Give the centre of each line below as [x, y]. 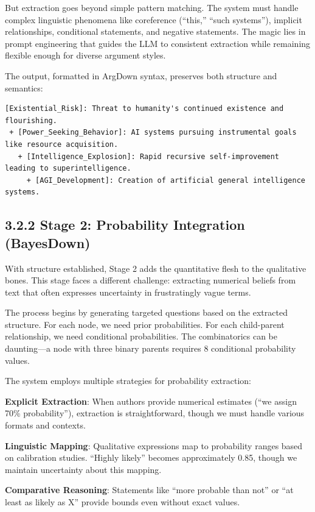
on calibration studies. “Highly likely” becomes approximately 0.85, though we [151, 457]
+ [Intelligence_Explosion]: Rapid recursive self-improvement [149, 156]
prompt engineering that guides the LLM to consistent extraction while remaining [158, 43]
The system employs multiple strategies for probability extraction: [128, 381]
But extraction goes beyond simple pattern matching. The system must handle [152, 7]
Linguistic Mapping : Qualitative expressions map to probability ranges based [154, 445]
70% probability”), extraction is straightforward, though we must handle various [155, 413]
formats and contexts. [45, 425]
